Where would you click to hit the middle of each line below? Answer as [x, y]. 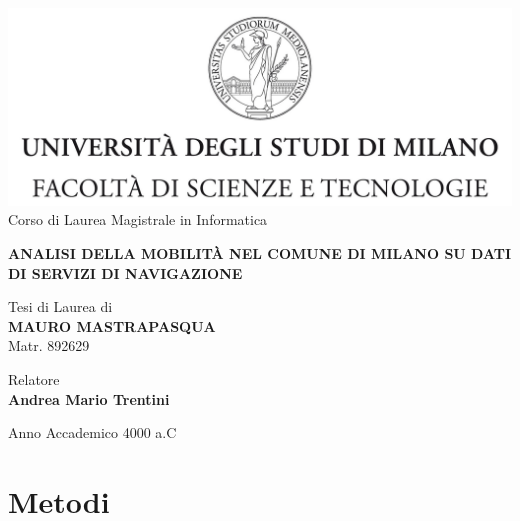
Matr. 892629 [49, 345]
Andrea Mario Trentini [89, 398]
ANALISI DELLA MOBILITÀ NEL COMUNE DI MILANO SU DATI [260, 253]
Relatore [34, 379]
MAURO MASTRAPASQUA [112, 325]
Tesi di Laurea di [60, 306]
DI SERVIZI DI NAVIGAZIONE [125, 272]
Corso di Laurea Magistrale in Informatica [138, 219]
